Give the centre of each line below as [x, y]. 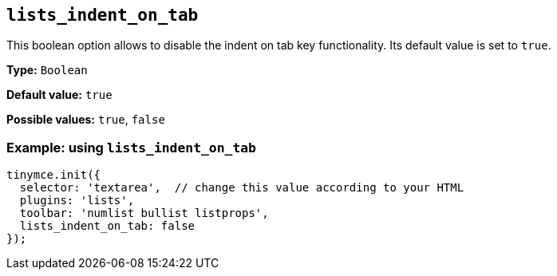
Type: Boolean [47, 70]
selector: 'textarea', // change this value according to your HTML [242, 188]
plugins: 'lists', [77, 201]
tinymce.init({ [54, 175]
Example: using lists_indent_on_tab [131, 147]
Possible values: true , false [86, 120]
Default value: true [59, 95]
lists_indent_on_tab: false [107, 226]
